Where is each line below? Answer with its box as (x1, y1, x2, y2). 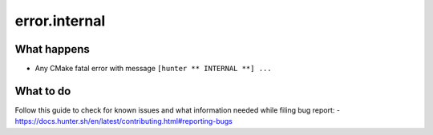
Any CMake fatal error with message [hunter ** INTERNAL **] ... (34, 64, 272, 73)
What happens (14, 42, 90, 56)
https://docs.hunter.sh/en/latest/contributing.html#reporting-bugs (14, 117, 233, 126)
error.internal (14, 12, 106, 30)
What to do (14, 84, 71, 97)
